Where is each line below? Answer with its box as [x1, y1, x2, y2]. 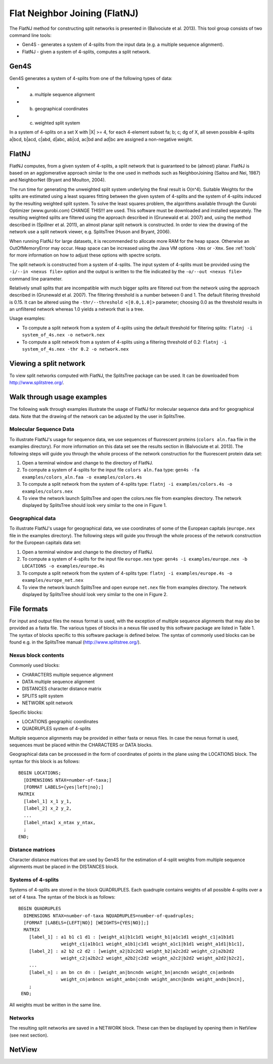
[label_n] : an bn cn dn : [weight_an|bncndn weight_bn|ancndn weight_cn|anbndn [28, 969, 235, 975]
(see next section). [9, 1032, 49, 1038]
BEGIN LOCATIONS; [18, 770, 61, 776]
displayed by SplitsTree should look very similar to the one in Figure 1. [22, 502, 167, 508]
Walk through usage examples [9, 393, 107, 402]
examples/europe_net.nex [22, 577, 83, 583]
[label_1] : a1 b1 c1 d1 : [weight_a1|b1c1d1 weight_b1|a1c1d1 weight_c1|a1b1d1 [28, 934, 235, 940]
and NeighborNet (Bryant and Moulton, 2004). [9, 177, 106, 183]
